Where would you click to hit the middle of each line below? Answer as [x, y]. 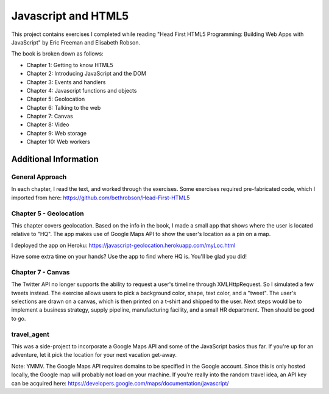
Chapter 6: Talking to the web [64, 107]
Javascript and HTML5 [70, 16]
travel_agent [30, 334]
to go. [19, 318]
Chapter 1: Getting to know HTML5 [70, 65]
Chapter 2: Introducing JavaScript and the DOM [86, 74]
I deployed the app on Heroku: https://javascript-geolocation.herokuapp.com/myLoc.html [123, 245]
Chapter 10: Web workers [58, 142]
